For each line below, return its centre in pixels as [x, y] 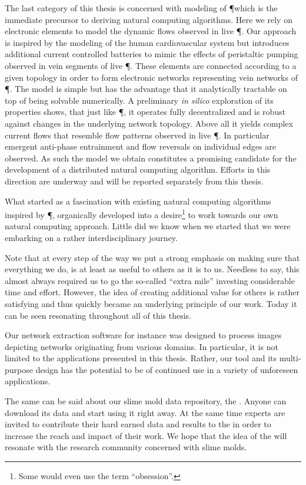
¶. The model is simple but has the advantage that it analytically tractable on [146, 89]
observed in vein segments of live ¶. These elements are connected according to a [151, 65]
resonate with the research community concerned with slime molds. [126, 447]
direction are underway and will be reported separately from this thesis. [134, 181]
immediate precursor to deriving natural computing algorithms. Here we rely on [149, 19]
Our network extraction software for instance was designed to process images [143, 335]
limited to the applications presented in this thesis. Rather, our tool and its [141, 358]
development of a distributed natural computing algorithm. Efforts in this [138, 169]
